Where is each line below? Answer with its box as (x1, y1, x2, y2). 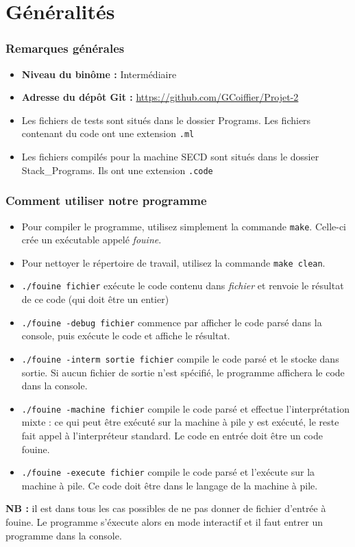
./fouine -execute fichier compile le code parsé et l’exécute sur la (21, 465, 315, 479)
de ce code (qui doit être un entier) (21, 292, 169, 306)
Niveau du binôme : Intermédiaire (21, 66, 177, 81)
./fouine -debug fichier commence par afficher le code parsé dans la (21, 315, 322, 329)
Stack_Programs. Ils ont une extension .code (21, 162, 213, 177)
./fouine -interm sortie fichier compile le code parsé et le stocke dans (21, 351, 339, 365)
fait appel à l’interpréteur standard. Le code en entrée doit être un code (21, 428, 323, 442)
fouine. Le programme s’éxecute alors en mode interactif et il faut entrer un (5, 515, 323, 529)
